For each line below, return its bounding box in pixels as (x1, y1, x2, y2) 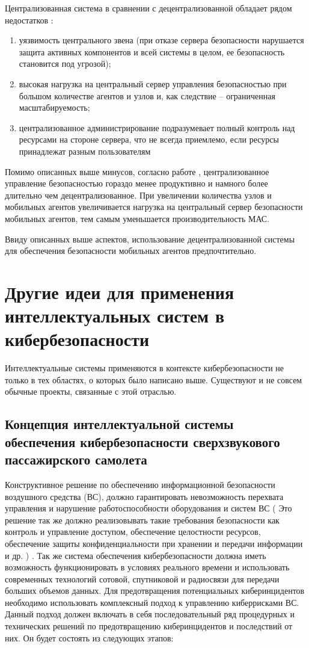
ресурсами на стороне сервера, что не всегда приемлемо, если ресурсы (19, 133, 279, 146)
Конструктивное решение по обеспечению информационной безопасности (5, 478, 275, 490)
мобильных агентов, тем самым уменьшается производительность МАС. (5, 212, 270, 224)
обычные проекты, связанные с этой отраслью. (5, 385, 177, 398)
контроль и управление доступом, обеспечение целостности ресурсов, (5, 525, 261, 538)
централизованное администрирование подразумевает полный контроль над (19, 121, 295, 134)
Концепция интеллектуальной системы (5, 415, 234, 433)
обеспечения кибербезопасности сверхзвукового (5, 432, 280, 451)
